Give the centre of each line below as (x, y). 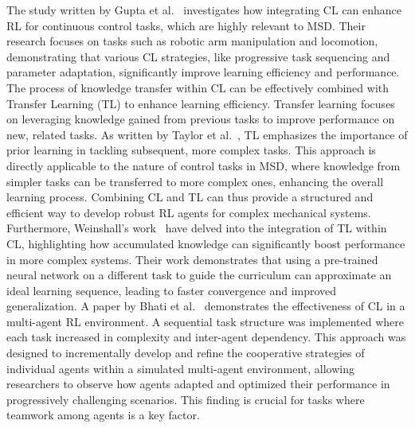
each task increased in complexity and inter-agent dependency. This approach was (206, 337)
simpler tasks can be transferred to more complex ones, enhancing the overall (195, 181)
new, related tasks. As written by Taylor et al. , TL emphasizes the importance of (207, 134)
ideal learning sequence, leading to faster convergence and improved (172, 290)
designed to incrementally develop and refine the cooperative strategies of (186, 353)
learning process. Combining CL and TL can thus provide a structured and (190, 197)
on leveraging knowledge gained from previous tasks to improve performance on (201, 119)
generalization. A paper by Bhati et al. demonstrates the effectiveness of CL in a (206, 306)
